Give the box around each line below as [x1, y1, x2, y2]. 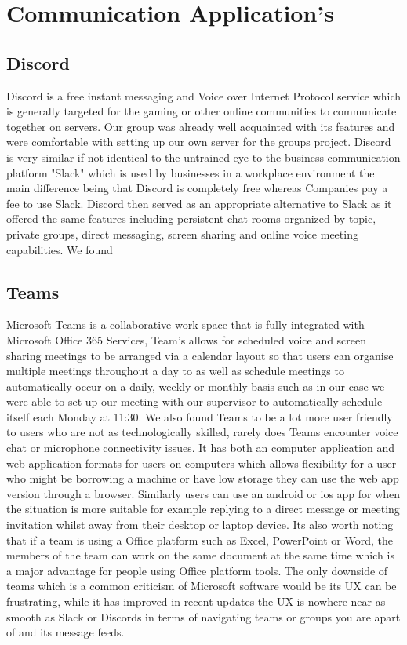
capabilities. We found [6, 241, 113, 257]
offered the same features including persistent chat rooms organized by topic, [6, 210, 376, 227]
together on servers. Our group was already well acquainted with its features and [6, 118, 395, 134]
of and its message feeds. [6, 624, 125, 640]
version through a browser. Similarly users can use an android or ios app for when [6, 485, 401, 501]
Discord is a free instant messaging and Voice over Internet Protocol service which [6, 87, 402, 104]
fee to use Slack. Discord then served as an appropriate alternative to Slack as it [6, 195, 392, 211]
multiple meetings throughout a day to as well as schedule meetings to [6, 363, 344, 379]
